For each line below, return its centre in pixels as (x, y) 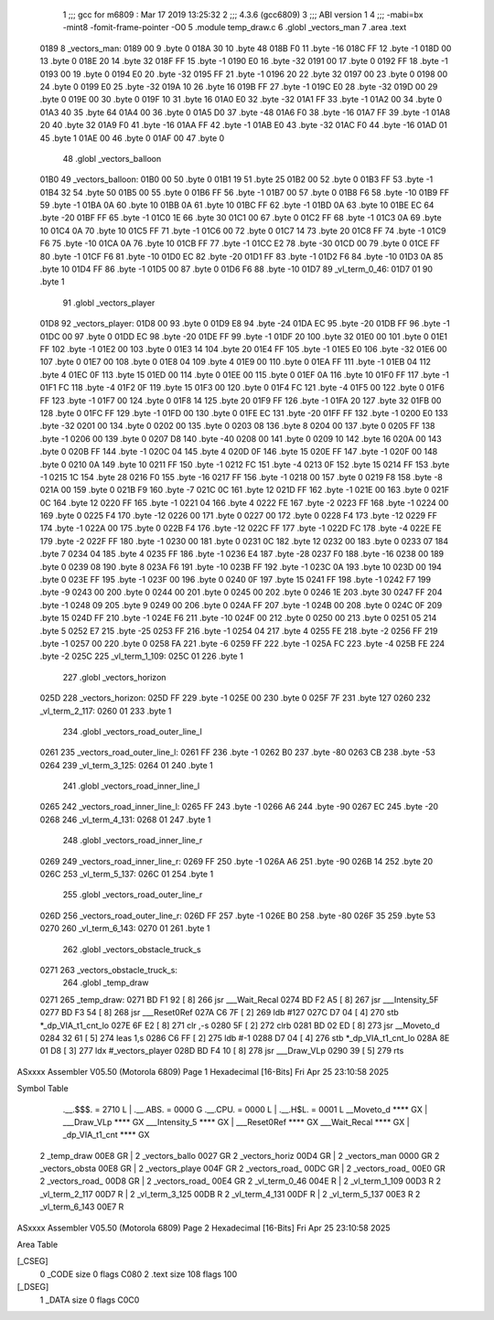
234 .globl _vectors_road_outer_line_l (133, 731)
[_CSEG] (33, 1261)
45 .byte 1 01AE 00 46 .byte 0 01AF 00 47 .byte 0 (132, 138)
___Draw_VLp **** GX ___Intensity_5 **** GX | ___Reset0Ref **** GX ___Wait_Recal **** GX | (236, 1121)
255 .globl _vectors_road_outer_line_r (133, 895)
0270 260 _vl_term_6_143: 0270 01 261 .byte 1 (125, 928)
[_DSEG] (33, 1287)
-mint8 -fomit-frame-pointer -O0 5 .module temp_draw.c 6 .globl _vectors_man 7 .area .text (235, 27)
